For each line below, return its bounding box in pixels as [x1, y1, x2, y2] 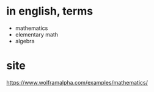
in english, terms [6, 4, 94, 18]
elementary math [15, 30, 58, 38]
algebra [15, 37, 35, 44]
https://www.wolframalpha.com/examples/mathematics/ [6, 79, 148, 86]
